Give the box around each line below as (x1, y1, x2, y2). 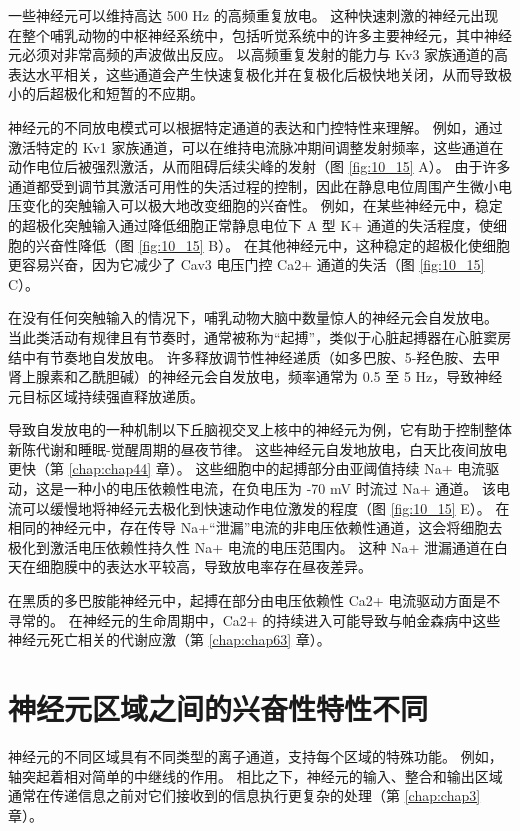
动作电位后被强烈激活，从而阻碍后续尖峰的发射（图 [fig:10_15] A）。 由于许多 (8, 156, 511, 177)
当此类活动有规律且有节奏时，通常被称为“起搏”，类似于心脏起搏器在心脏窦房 (8, 326, 512, 347)
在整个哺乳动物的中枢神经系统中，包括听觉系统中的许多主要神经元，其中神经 (8, 24, 512, 45)
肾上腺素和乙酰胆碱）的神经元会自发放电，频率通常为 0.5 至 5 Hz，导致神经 (8, 366, 503, 387)
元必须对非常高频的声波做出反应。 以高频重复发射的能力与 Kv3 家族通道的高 (8, 44, 509, 65)
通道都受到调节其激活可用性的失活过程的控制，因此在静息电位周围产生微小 (8, 175, 498, 196)
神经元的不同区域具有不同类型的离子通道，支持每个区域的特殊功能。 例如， (8, 745, 503, 766)
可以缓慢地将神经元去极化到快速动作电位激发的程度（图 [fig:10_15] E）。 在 (21, 497, 510, 518)
